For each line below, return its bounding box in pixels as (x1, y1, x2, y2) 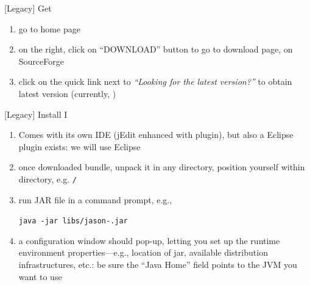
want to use (18, 270, 62, 283)
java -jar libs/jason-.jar (18, 217, 128, 226)
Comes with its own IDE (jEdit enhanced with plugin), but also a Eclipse (18, 128, 294, 141)
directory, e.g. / (18, 172, 77, 185)
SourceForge (18, 54, 64, 67)
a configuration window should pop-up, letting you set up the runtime (18, 234, 280, 247)
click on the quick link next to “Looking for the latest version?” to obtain (18, 75, 292, 88)
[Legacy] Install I (4, 107, 68, 120)
